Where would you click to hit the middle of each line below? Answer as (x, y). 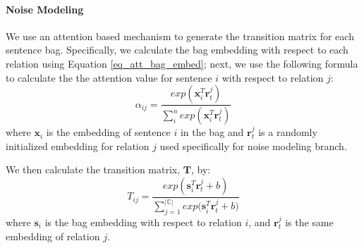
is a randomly (288, 132)
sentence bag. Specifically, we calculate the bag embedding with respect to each (177, 50)
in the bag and (212, 132)
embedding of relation (53, 236)
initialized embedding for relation (78, 145)
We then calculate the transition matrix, (93, 169)
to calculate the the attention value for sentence (109, 77)
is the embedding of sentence (108, 132)
